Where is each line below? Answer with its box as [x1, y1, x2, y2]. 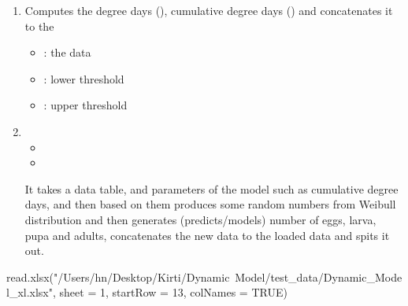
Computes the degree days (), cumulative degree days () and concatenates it [24, 2, 393, 18]
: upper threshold [43, 97, 128, 113]
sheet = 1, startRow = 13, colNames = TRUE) [59, 284, 287, 300]
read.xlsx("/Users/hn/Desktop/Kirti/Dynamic [6, 268, 230, 285]
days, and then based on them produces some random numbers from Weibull [24, 196, 396, 212]
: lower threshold [43, 70, 124, 87]
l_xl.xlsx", [6, 284, 56, 300]
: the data [43, 44, 91, 61]
